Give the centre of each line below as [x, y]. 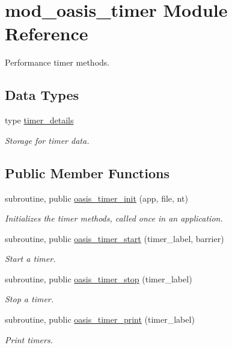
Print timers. [29, 339]
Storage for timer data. [47, 140]
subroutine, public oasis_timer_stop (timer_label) [99, 278]
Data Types [42, 95]
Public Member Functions [87, 172]
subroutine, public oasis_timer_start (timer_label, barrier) [114, 238]
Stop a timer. [29, 299]
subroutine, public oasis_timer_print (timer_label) [100, 319]
